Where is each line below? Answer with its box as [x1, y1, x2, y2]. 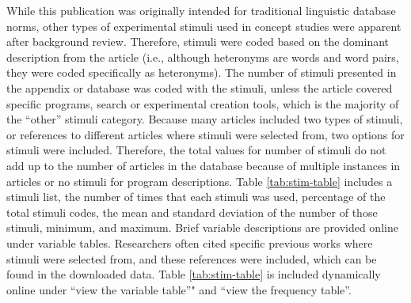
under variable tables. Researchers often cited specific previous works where [6, 234, 373, 251]
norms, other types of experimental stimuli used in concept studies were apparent [6, 17, 401, 34]
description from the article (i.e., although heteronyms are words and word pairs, [6, 48, 399, 65]
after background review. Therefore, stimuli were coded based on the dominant [6, 33, 389, 50]
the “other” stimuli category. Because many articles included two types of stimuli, [6, 111, 403, 127]
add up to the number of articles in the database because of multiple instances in [6, 157, 401, 173]
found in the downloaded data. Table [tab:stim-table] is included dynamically [6, 266, 381, 282]
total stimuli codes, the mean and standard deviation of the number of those [6, 203, 378, 220]
